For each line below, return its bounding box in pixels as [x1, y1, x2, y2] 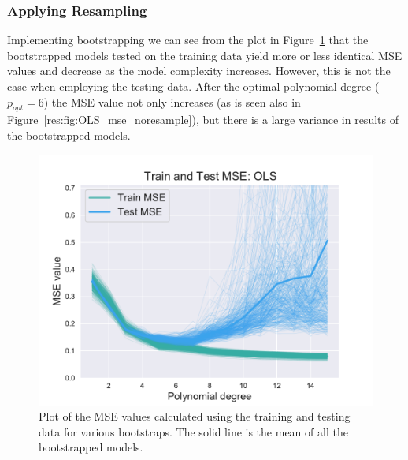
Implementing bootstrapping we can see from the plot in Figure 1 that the [7, 32, 369, 48]
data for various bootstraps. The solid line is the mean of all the [39, 423, 348, 439]
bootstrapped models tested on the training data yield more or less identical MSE [7, 47, 402, 63]
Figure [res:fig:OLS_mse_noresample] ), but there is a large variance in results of [7, 111, 399, 128]
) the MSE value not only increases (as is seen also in [43, 93, 301, 110]
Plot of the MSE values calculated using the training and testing [39, 408, 351, 424]
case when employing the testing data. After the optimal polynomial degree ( [7, 78, 380, 94]
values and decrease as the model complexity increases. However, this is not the [7, 62, 391, 79]
